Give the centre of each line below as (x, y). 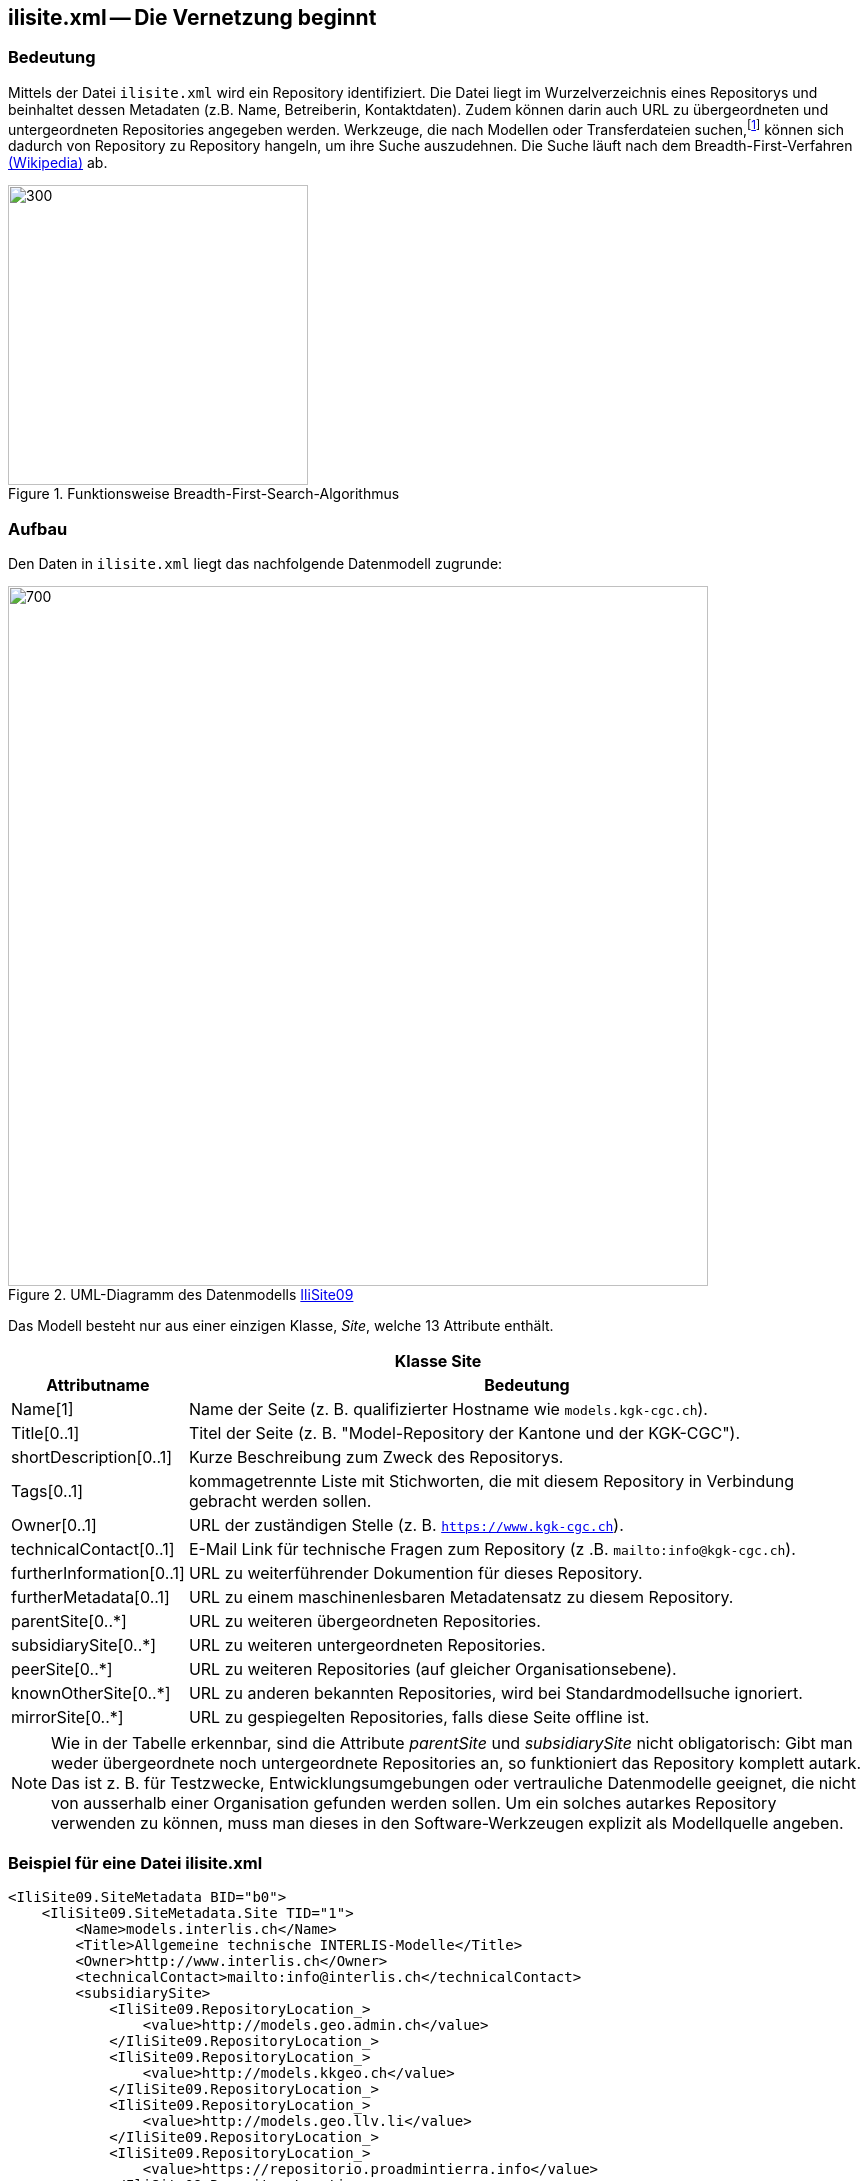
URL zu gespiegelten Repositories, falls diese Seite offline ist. (419, 1717)
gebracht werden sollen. (280, 1501)
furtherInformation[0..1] (98, 1573)
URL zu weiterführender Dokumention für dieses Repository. (415, 1573)
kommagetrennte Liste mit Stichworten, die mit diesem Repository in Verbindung (491, 1481)
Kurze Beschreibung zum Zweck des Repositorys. (376, 1457)
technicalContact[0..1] (93, 1549)
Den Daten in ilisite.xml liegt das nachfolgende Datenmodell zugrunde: (255, 564)
